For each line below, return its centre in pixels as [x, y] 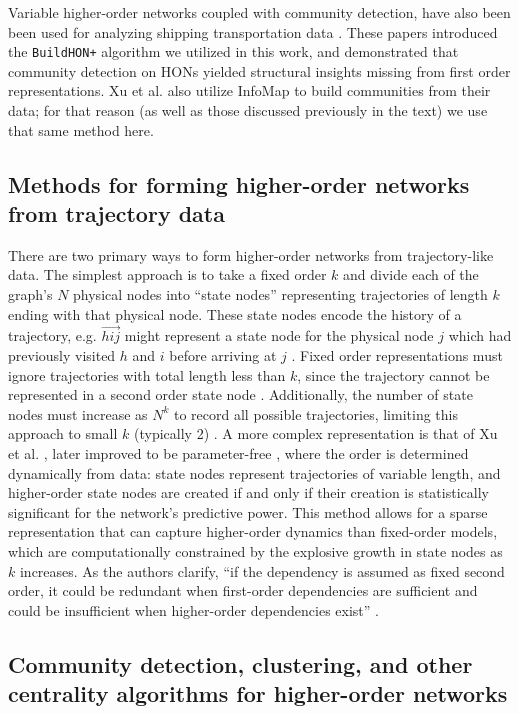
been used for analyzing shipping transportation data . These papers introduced [253, 31]
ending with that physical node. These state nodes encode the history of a [235, 313]
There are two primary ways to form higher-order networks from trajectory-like [251, 254]
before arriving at [223, 355]
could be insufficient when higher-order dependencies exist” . [193, 609]
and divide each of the [411, 274]
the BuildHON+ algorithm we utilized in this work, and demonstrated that [233, 51]
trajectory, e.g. [52, 335]
